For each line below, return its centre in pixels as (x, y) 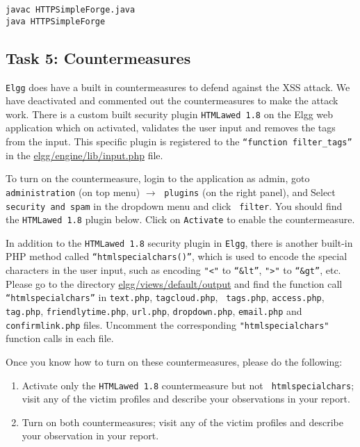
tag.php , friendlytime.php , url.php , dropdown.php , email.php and (154, 311)
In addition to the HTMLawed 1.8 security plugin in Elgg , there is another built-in (179, 242)
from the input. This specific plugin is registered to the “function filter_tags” (179, 141)
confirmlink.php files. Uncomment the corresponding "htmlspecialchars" (167, 324)
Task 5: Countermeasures (98, 57)
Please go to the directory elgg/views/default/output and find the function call (174, 283)
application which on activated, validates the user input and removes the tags (171, 128)
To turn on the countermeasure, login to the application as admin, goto (158, 178)
